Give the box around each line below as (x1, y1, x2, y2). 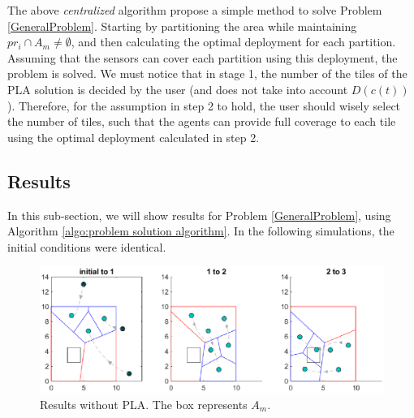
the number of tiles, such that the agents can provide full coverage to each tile (7, 113, 396, 130)
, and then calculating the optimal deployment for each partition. (71, 33, 396, 50)
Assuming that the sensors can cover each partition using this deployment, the (7, 49, 398, 66)
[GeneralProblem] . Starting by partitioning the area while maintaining (7, 17, 357, 34)
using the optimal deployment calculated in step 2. (7, 128, 260, 145)
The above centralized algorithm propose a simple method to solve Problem (7, 2, 382, 18)
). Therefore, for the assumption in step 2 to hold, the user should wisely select (7, 97, 401, 114)
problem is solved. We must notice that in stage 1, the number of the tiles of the (7, 65, 408, 82)
